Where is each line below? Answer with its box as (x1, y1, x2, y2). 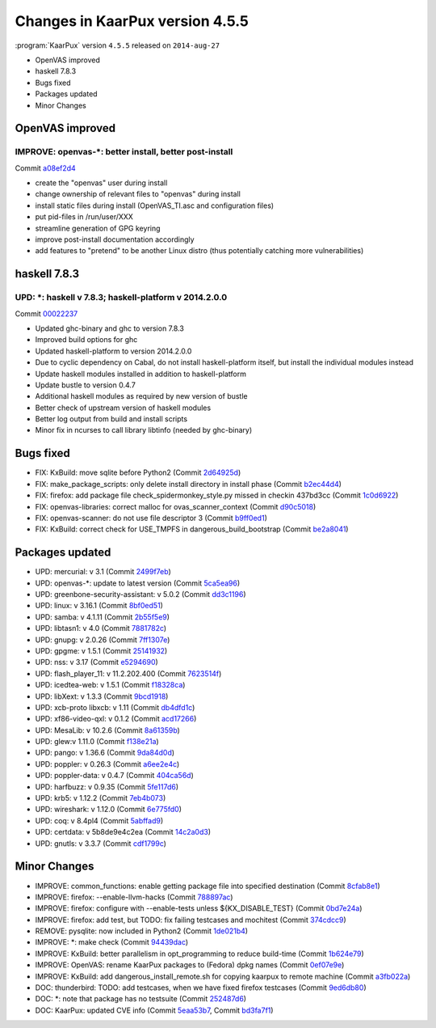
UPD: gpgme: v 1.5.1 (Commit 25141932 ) (35, 645, 168, 655)
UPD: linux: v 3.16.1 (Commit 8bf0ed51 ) (35, 601, 163, 611)
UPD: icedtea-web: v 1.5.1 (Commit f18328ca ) (35, 680, 186, 690)
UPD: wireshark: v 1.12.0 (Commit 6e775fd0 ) (35, 805, 182, 814)
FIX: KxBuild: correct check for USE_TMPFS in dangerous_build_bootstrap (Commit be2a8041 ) (35, 524, 349, 534)
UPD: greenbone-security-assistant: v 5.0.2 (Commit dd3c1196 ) (35, 590, 246, 599)
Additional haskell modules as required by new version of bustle (35, 391, 248, 401)
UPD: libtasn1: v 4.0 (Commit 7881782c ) (35, 624, 167, 633)
